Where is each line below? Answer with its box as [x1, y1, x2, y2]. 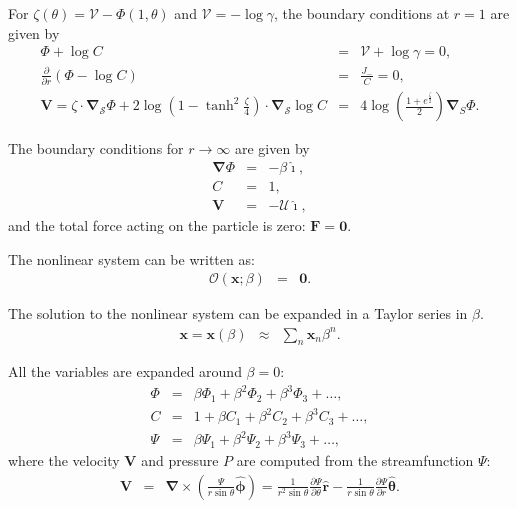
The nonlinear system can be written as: [8, 248, 255, 269]
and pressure [141, 449, 219, 470]
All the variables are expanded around [8, 361, 242, 382]
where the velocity [8, 449, 120, 470]
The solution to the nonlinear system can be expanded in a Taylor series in [8, 303, 468, 324]
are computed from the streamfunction [236, 449, 474, 470]
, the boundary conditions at [274, 3, 450, 23]
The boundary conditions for [8, 138, 184, 159]
